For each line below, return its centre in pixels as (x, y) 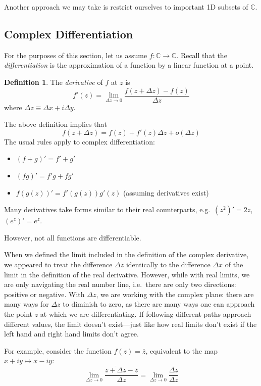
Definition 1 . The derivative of (54, 82)
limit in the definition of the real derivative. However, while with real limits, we (127, 274)
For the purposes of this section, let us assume (76, 55)
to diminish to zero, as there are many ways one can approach (159, 304)
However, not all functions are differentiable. (73, 237)
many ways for (27, 304)
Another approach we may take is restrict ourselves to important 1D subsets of (126, 7)
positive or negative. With (44, 294)
